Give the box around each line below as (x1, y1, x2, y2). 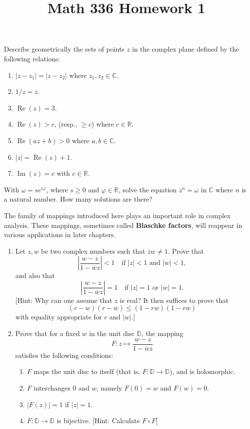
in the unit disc (89, 328, 135, 338)
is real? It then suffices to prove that (120, 295, 229, 305)
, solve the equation (118, 184, 177, 194)
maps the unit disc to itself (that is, (34, 366, 140, 376)
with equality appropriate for (15, 312, 102, 322)
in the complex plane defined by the (132, 44, 239, 54)
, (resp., (54, 119, 77, 129)
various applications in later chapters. (4, 229, 116, 240)
